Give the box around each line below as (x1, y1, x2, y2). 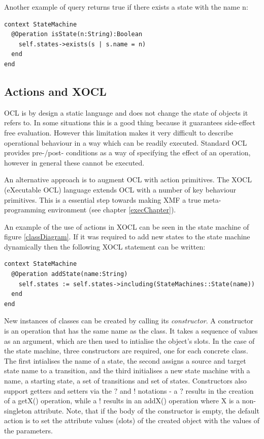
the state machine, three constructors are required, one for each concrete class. (4, 345, 248, 356)
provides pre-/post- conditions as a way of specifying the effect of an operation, (4, 147, 251, 158)
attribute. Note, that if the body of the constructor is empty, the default (34, 405, 259, 416)
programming (4, 204, 46, 215)
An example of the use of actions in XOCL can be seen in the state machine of (4, 221, 249, 232)
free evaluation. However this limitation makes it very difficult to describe (4, 127, 234, 138)
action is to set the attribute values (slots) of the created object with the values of (4, 415, 259, 426)
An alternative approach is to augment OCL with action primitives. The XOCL (4, 174, 252, 185)
